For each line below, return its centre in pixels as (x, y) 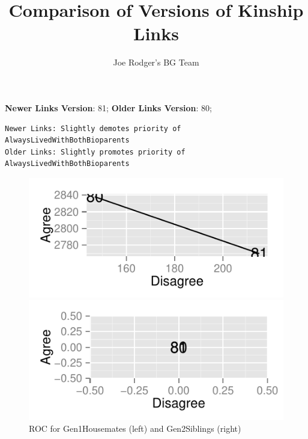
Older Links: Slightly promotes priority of (95, 152)
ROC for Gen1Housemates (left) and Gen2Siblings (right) (135, 428)
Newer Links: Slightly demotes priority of (93, 128)
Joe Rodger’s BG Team (156, 62)
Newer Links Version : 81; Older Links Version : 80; (108, 107)
